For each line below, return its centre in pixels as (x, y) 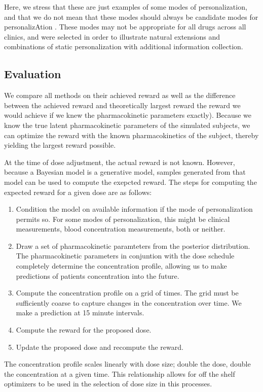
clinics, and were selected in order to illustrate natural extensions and (112, 36)
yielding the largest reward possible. (60, 145)
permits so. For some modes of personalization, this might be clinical (123, 219)
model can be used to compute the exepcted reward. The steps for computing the (130, 182)
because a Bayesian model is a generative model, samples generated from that (125, 172)
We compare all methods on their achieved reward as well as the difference (120, 95)
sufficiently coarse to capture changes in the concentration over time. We (129, 302)
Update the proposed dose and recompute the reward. (100, 347)
